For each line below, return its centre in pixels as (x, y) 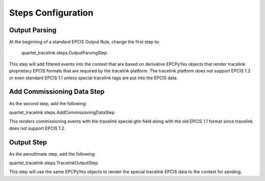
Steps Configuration (51, 13)
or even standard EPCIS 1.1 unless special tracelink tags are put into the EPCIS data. (93, 78)
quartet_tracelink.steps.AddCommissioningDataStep (62, 112)
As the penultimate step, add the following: (52, 154)
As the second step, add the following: (48, 103)
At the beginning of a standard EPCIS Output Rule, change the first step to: (84, 42)
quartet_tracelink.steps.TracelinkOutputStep (53, 163)
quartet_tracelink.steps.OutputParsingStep (64, 53)
